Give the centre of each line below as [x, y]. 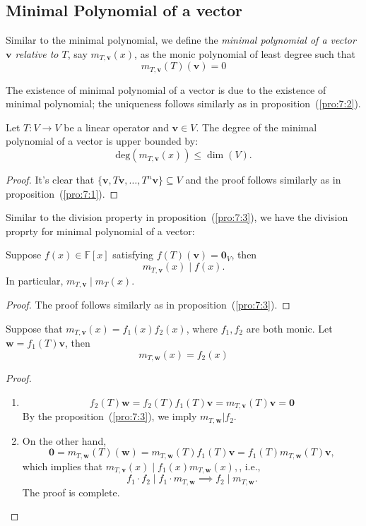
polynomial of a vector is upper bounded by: [102, 141]
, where [202, 328]
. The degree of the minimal [256, 127]
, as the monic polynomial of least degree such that [245, 53]
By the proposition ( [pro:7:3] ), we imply [110, 416]
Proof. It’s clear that [50, 180]
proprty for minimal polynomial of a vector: [100, 231]
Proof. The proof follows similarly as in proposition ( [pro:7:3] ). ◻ [148, 304]
